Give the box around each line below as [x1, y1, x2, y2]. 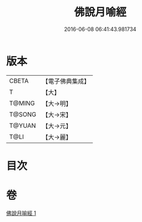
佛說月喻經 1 [6, 209, 36, 217]
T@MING [9, 99, 35, 107]
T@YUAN [9, 121, 36, 129]
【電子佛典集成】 [42, 77, 91, 85]
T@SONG [9, 110, 37, 118]
